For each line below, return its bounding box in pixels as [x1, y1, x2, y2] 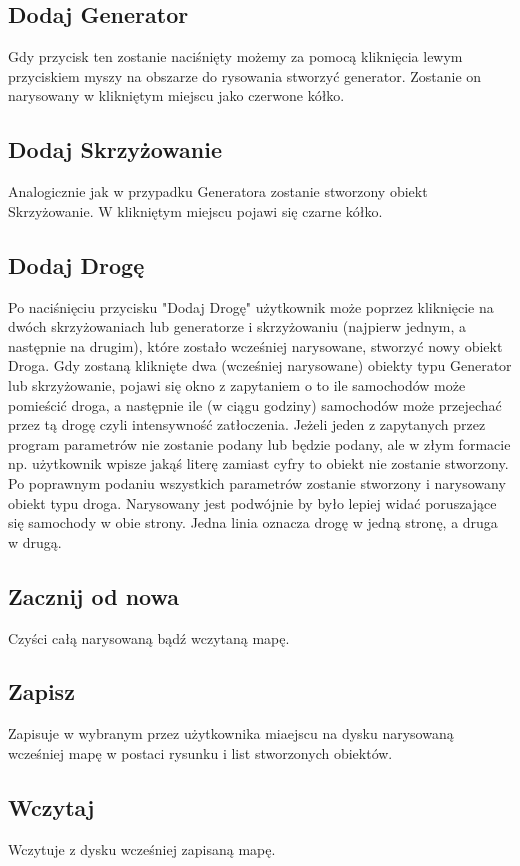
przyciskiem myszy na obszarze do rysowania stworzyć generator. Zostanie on [8, 65, 482, 86]
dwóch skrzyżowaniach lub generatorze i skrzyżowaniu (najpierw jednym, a [8, 316, 467, 337]
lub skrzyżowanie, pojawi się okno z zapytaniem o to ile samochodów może [8, 374, 466, 395]
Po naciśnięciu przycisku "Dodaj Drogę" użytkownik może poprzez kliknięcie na [8, 296, 494, 317]
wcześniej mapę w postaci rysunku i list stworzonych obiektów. [8, 742, 393, 763]
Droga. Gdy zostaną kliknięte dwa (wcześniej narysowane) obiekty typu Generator [8, 355, 512, 376]
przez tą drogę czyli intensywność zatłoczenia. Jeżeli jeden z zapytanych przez [8, 414, 486, 435]
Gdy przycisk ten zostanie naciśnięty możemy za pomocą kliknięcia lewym [8, 46, 463, 67]
